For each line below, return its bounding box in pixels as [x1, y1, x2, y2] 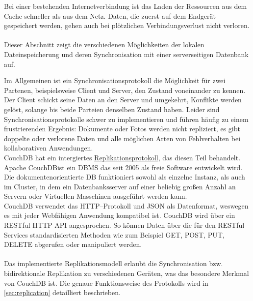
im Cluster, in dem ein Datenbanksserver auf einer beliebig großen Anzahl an [4, 181, 236, 191]
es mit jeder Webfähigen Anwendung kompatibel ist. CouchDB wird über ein [4, 210, 235, 220]
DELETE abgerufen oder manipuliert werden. [4, 239, 142, 249]
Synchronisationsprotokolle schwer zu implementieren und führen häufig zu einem [4, 114, 249, 124]
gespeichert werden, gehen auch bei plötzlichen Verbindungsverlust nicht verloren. [4, 20, 250, 30]
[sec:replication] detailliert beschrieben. [4, 287, 121, 298]
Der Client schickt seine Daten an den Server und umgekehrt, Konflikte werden [4, 94, 242, 105]
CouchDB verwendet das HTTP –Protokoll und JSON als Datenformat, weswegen [4, 200, 249, 211]
